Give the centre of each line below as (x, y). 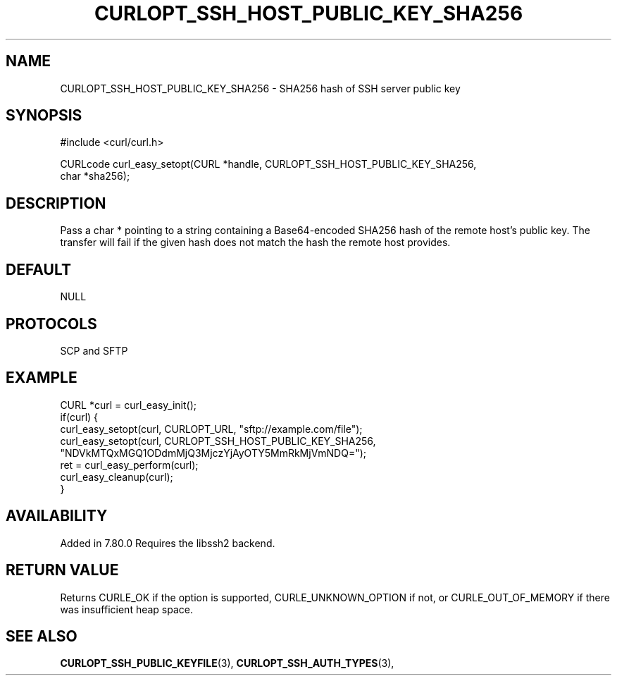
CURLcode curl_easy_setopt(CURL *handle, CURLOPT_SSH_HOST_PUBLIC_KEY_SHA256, (268, 164)
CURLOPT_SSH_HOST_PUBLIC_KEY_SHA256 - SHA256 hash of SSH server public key (260, 88)
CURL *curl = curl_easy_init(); (128, 405)
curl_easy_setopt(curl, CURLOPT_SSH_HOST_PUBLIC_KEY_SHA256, (218, 441)
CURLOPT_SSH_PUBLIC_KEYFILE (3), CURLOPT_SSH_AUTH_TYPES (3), (227, 663)
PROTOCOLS (51, 324)
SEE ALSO (42, 636)
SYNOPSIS (44, 116)
